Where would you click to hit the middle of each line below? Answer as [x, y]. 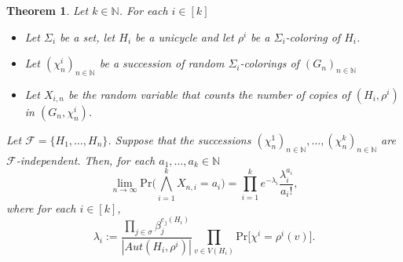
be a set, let [88, 36]
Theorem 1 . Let [48, 10]
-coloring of [313, 36]
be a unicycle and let [185, 36]
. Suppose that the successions [180, 139]
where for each [41, 207]
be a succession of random [162, 63]
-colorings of [269, 63]
